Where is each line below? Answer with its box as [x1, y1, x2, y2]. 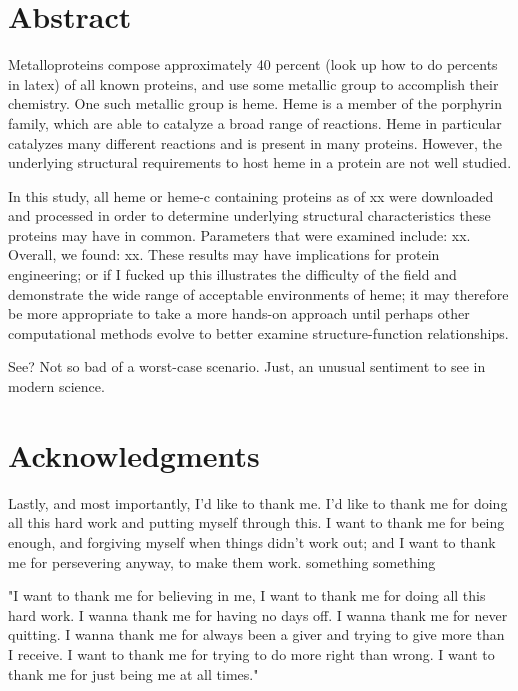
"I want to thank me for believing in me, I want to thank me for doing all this [8, 585, 486, 606]
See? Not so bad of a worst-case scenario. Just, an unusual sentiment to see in [8, 356, 486, 377]
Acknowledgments [8, 434, 260, 475]
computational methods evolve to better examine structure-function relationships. [8, 322, 509, 343]
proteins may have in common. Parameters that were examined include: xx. [8, 224, 471, 245]
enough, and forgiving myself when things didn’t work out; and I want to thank [8, 531, 496, 552]
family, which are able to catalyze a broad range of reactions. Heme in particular [8, 112, 502, 133]
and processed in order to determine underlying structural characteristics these [8, 205, 491, 226]
